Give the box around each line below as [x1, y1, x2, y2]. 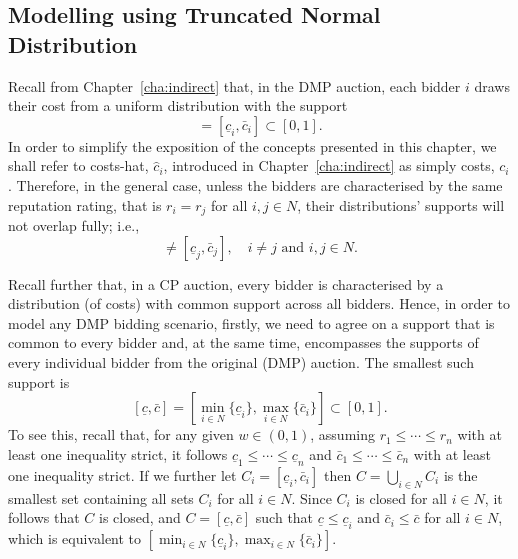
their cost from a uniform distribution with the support [8, 95, 348, 116]
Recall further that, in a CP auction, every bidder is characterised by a [8, 273, 444, 294]
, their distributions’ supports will [297, 194, 505, 215]
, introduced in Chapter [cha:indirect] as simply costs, [163, 155, 495, 176]
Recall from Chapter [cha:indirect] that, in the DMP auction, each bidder [8, 75, 461, 96]
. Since [291, 487, 332, 508]
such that [255, 507, 314, 528]
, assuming [310, 424, 375, 445]
